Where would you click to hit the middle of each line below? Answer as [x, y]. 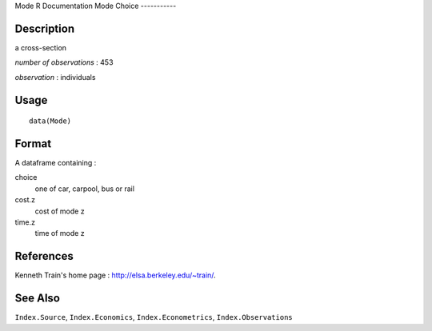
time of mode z [60, 233]
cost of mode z [60, 211]
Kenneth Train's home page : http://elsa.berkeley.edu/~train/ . [115, 275]
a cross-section [41, 47]
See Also [37, 299]
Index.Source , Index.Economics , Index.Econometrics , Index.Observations [154, 317]
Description [45, 28]
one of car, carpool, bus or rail [85, 189]
